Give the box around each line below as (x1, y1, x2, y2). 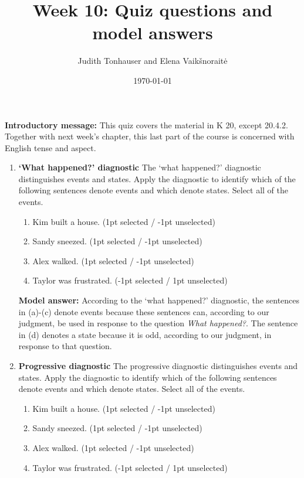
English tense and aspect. (5, 141, 96, 153)
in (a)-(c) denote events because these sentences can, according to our (18, 305, 269, 317)
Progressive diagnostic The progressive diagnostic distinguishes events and (18, 360, 298, 371)
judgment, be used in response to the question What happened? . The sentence (18, 317, 298, 329)
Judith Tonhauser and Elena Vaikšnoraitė (77, 54, 228, 67)
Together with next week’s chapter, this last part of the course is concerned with (5, 130, 295, 142)
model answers (92, 21, 213, 45)
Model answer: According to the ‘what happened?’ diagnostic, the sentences (18, 294, 300, 306)
